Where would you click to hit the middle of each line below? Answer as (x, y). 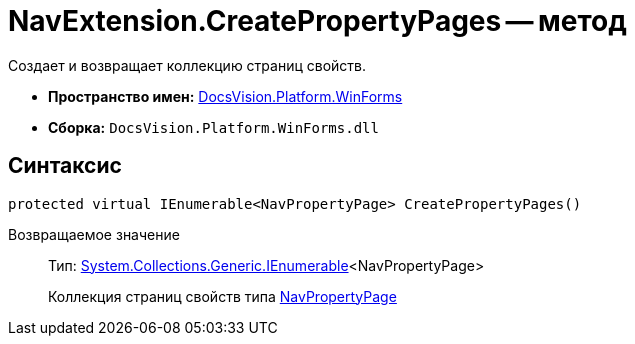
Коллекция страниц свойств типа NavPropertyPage (222, 296)
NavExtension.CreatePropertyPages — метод (317, 21)
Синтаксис (65, 166)
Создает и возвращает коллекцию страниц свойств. (187, 65)
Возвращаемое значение (94, 234)
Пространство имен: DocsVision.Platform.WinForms (225, 96)
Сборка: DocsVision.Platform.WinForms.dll (213, 127)
